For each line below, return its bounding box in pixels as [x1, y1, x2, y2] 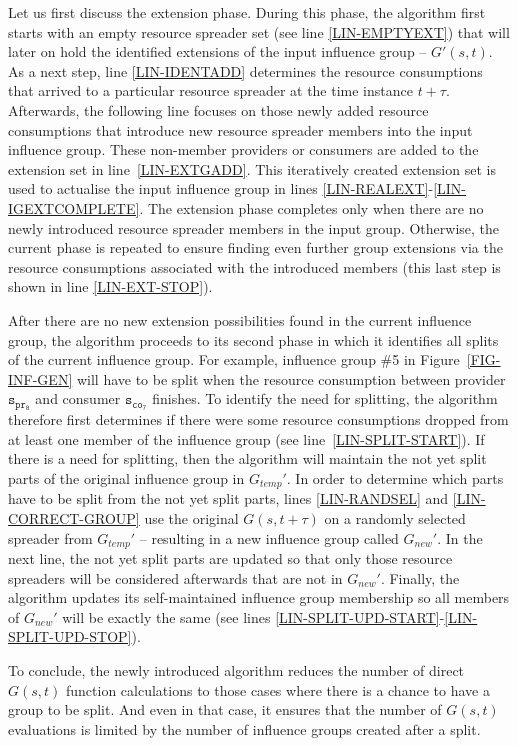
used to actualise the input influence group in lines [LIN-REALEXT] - [8, 178, 434, 199]
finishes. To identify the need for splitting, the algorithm [152, 388, 498, 409]
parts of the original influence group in [8, 467, 245, 488]
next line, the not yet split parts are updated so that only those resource [8, 548, 453, 569]
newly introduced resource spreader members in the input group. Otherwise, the [8, 217, 500, 238]
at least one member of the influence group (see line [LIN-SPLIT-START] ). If [8, 428, 485, 449]
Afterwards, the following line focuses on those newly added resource [8, 99, 429, 120]
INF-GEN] [8, 368, 73, 389]
